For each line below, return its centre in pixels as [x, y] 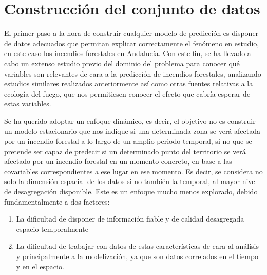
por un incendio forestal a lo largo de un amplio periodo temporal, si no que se [128, 141]
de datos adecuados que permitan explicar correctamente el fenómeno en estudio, [132, 43]
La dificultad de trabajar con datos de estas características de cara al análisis [138, 246]
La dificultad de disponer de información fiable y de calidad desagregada [130, 219]
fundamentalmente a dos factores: [57, 201]
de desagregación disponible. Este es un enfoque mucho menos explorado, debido [131, 191]
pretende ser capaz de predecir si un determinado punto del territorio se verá [125, 151]
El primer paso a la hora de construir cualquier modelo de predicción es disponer [131, 33]
